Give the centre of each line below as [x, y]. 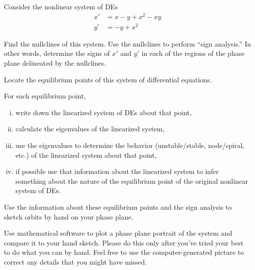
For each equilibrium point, [45, 96]
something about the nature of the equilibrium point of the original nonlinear [132, 181]
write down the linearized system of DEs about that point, [103, 112]
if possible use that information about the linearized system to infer [117, 171]
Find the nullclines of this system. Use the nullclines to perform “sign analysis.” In [127, 43]
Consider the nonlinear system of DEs [61, 6]
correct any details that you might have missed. [76, 261]
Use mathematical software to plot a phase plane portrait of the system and [118, 233]
